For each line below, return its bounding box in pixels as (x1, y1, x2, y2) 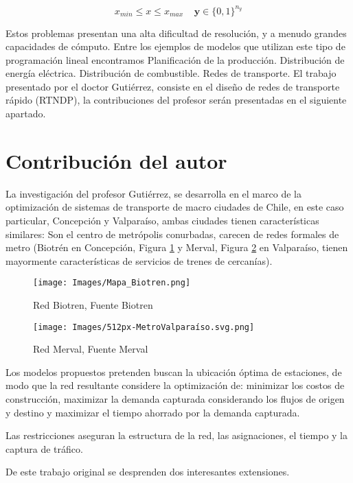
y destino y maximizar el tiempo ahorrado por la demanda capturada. (5, 405, 300, 419)
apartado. (5, 106, 46, 121)
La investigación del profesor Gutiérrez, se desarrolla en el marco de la (5, 186, 301, 200)
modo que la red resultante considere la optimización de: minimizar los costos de (5, 378, 345, 392)
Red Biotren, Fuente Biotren (33, 298, 153, 311)
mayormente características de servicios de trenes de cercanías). (5, 253, 273, 268)
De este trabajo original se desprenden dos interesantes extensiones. (5, 464, 290, 479)
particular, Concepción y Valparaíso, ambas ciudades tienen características (5, 213, 319, 227)
